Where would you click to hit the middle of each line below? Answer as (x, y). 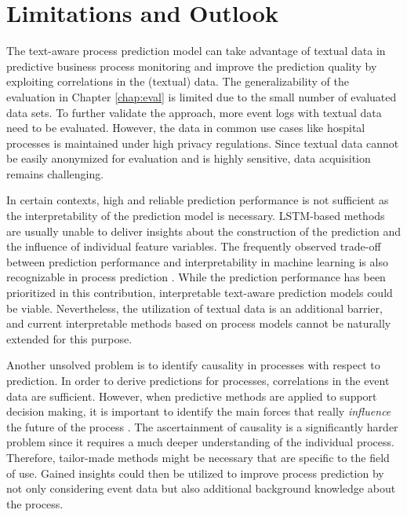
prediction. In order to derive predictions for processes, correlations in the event (198, 380)
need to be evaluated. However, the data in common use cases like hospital (186, 128)
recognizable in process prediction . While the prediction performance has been (196, 277)
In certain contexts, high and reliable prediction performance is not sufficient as (198, 200)
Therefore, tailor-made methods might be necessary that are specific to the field (198, 457)
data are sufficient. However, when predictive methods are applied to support (192, 396)
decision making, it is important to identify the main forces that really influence (199, 411)
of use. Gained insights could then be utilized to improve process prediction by (195, 473)
